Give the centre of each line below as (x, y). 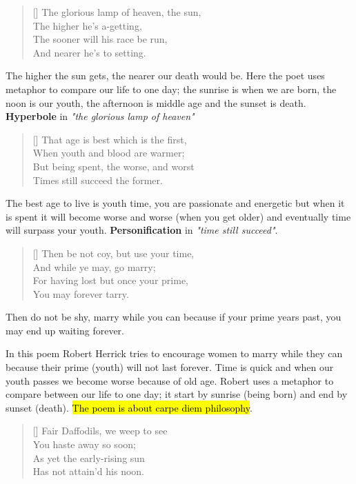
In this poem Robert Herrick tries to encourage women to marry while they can (174, 353)
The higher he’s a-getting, (87, 25)
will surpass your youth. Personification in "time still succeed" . (142, 230)
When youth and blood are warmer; (109, 153)
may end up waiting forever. (65, 330)
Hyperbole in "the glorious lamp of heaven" (100, 116)
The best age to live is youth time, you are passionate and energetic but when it (175, 203)
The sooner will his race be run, (100, 39)
